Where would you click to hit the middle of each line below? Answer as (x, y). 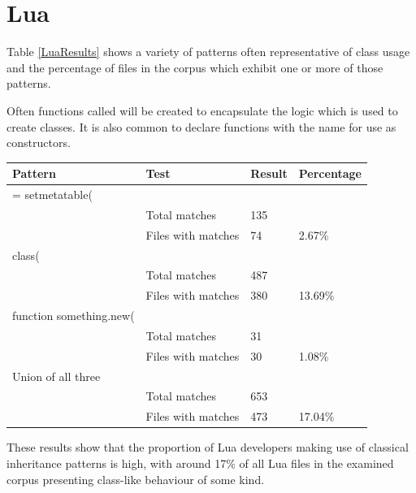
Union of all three (56, 376)
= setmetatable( (52, 195)
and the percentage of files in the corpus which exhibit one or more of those (195, 67)
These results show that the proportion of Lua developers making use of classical (208, 447)
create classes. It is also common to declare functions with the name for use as (201, 126)
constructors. (39, 143)
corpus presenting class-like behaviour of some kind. (136, 479)
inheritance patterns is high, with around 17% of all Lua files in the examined (200, 463)
